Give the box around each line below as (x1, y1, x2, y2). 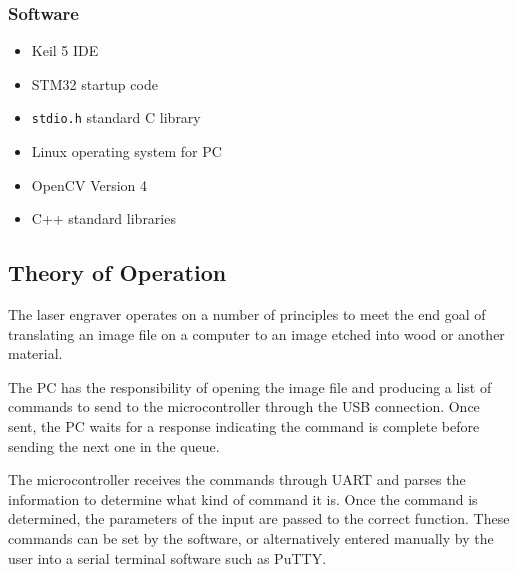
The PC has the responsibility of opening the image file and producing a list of (8, 376, 492, 397)
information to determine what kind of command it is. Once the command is (8, 488, 478, 509)
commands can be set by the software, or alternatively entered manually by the (8, 527, 494, 548)
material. (8, 343, 63, 364)
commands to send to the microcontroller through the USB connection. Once (8, 396, 480, 417)
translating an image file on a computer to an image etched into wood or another (8, 323, 505, 344)
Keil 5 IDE (31, 40, 99, 61)
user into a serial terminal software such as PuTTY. (8, 547, 327, 568)
